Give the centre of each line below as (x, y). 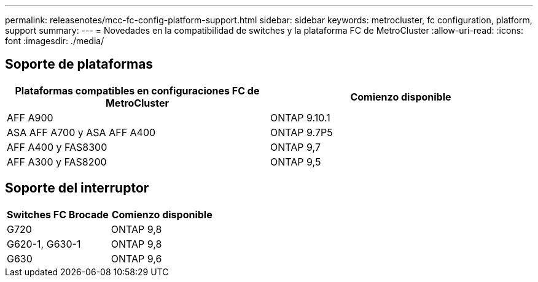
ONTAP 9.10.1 (300, 117)
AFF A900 (30, 117)
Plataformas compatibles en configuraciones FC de (137, 90)
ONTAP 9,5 (296, 162)
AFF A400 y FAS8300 (57, 147)
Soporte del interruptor (77, 188)
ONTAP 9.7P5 (302, 132)
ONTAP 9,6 (136, 258)
